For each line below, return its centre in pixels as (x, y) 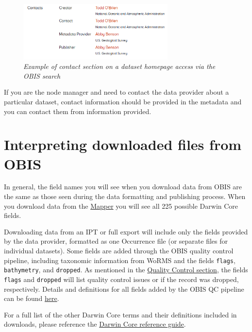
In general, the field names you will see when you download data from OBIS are (123, 187)
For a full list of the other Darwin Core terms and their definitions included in (120, 314)
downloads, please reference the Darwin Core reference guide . (95, 324)
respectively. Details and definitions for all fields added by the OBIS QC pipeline (124, 289)
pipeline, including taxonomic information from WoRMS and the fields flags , (120, 260)
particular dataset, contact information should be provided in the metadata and (123, 101)
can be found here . (32, 298)
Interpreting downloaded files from (123, 144)
